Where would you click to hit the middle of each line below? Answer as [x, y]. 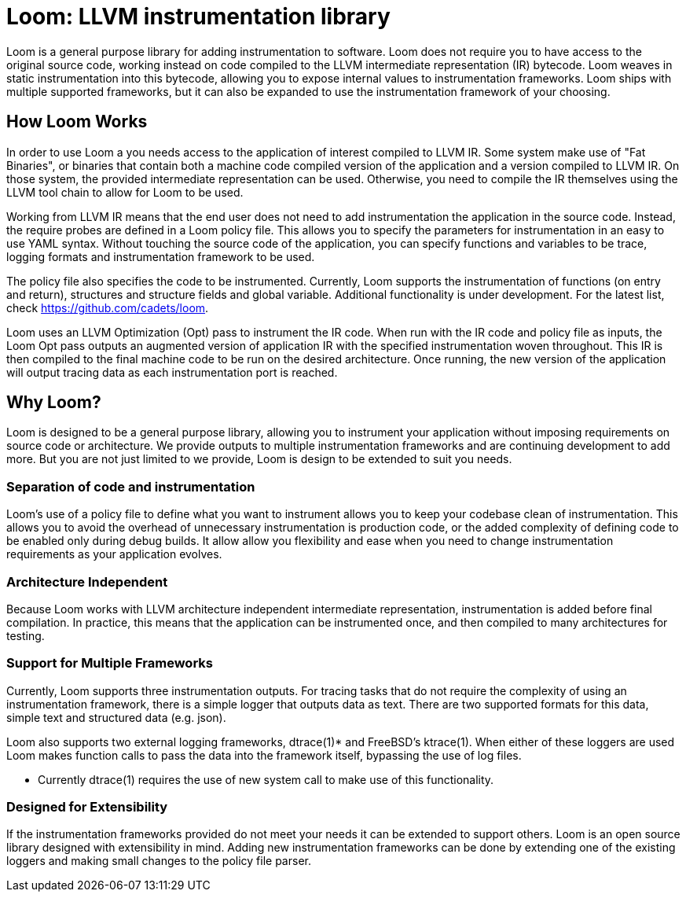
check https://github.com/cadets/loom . [108, 307]
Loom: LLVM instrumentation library [198, 17]
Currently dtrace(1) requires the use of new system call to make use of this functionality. [266, 779]
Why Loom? [54, 403]
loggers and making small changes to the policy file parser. [159, 861]
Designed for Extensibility [87, 807]
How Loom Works [77, 122]
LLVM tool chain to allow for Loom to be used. [125, 192]
